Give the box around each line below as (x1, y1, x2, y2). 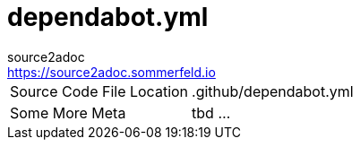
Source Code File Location (10, 82, 189, 100)
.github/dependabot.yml (192, 82, 354, 100)
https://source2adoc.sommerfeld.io (7, 64, 216, 80)
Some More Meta (10, 103, 126, 122)
